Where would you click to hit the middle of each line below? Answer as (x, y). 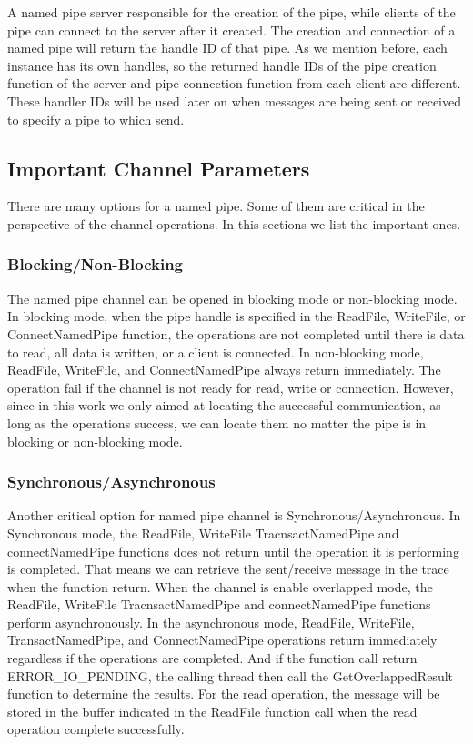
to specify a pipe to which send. (96, 119)
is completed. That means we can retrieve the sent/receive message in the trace (228, 569)
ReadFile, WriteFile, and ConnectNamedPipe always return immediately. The (224, 370)
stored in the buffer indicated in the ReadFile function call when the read (212, 711)
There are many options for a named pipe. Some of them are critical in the (216, 206)
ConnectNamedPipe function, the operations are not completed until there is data (236, 333)
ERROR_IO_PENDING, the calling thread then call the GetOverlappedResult (230, 675)
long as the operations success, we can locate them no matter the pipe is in (217, 422)
